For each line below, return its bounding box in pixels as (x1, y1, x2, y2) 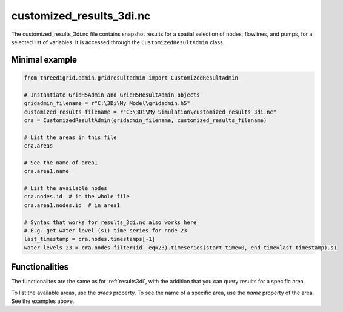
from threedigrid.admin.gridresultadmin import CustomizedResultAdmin (24, 74, 239, 81)
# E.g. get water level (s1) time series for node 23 (24, 227, 187, 234)
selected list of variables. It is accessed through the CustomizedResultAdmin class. (11, 38, 225, 46)
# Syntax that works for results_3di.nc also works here (24, 219, 197, 226)
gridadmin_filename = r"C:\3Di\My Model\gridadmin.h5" (24, 100, 190, 107)
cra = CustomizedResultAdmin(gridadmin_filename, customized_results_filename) (24, 117, 267, 124)
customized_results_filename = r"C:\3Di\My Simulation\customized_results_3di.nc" (24, 108, 277, 115)
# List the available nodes (24, 185, 107, 192)
